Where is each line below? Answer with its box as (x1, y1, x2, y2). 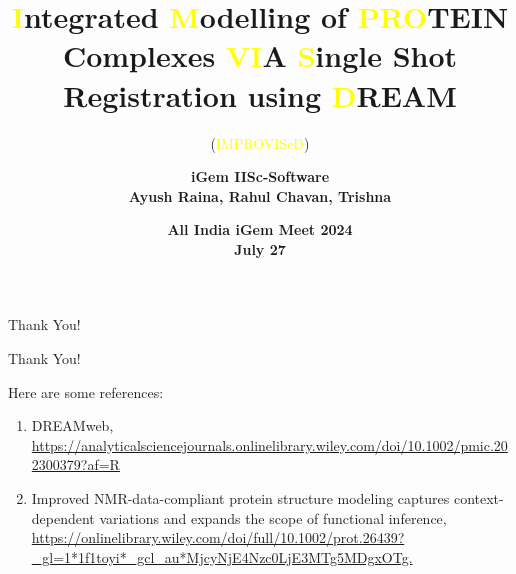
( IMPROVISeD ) (210, 132, 310, 153)
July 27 (234, 238, 286, 259)
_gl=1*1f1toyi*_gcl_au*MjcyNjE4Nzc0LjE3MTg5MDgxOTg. (31, 546, 413, 567)
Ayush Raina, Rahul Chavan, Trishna (128, 185, 392, 206)
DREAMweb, (31, 415, 114, 436)
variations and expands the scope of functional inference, (99, 507, 447, 528)
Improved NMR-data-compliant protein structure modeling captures (31, 488, 450, 509)
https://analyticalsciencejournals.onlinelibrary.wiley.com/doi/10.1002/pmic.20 (31, 434, 508, 455)
